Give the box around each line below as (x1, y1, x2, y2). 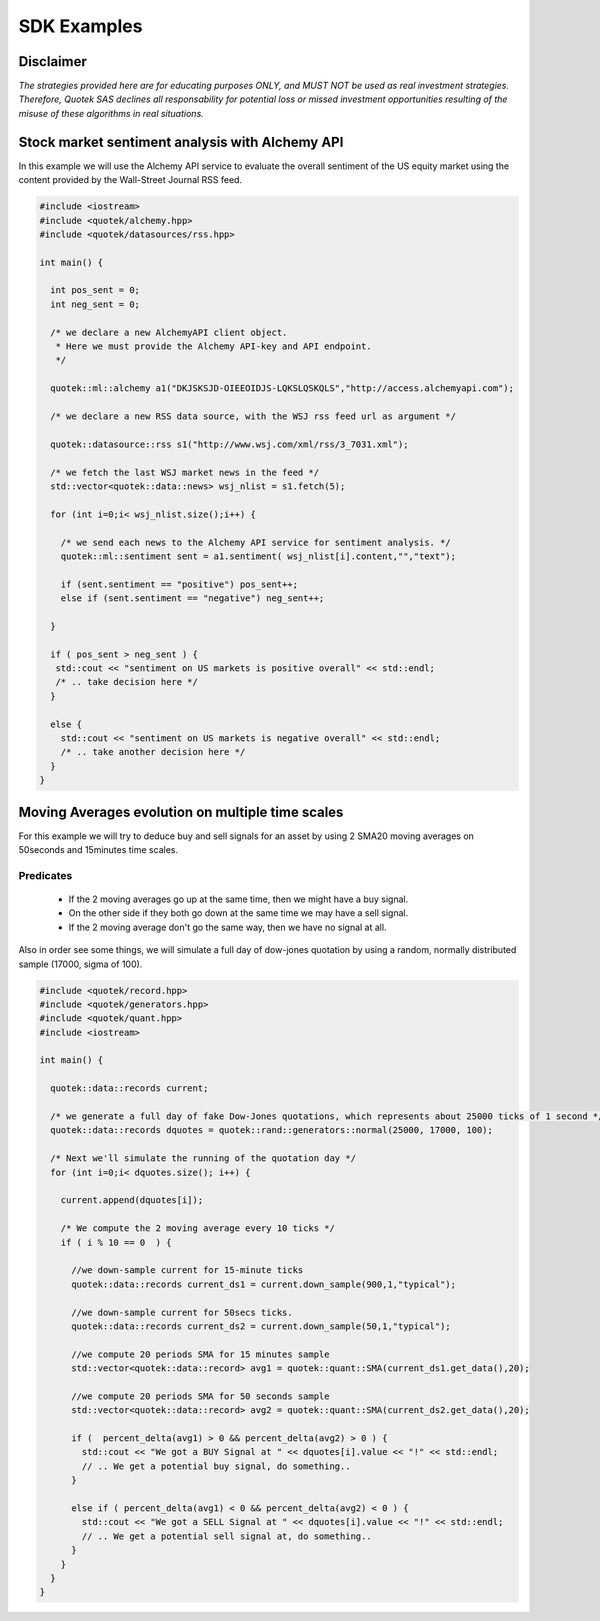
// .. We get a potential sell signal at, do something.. (81, 1530, 372, 1542)
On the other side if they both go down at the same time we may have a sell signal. (68, 907, 409, 919)
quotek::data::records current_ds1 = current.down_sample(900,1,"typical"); (71, 1278, 457, 1290)
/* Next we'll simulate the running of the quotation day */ (50, 1153, 357, 1164)
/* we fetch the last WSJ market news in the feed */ (50, 466, 320, 478)
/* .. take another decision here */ (60, 746, 246, 758)
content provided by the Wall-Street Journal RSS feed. (18, 174, 243, 186)
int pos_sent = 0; (50, 285, 140, 296)
